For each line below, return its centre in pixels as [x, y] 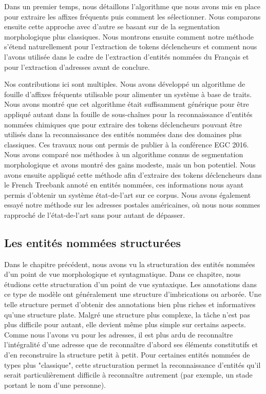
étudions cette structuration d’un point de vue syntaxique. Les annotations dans [130, 284]
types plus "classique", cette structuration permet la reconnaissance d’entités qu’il [132, 364]
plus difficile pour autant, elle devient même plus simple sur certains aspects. [125, 324]
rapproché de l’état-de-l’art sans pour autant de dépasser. [95, 214]
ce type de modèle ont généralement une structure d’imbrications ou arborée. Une [133, 294]
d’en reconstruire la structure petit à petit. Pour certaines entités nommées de [127, 355]
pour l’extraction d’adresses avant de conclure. [77, 67]
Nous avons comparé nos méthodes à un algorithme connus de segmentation [124, 154]
